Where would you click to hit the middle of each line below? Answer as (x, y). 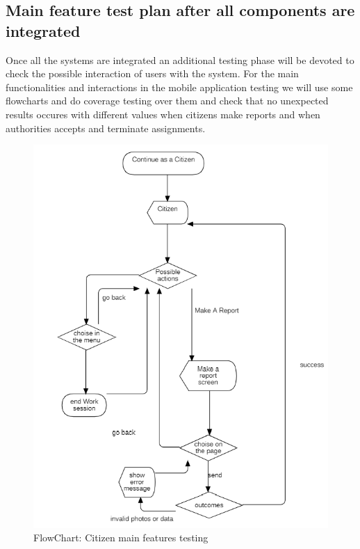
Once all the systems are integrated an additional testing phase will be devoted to (180, 59)
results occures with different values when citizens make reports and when (163, 114)
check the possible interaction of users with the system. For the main (152, 73)
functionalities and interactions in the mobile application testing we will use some (179, 87)
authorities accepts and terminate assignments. (106, 128)
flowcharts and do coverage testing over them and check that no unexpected (167, 101)
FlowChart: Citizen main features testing (121, 538)
